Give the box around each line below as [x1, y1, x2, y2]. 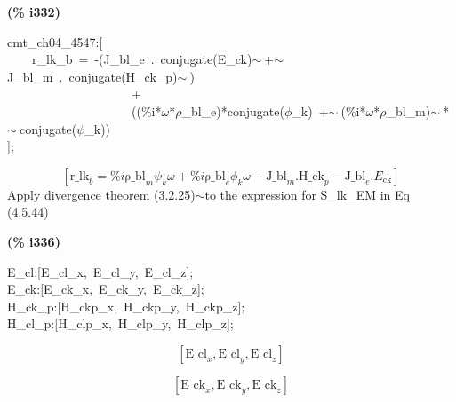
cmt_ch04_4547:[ [7, 32, 103, 51]
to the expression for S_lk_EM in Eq [204, 185, 410, 203]
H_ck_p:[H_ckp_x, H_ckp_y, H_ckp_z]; [7, 296, 245, 315]
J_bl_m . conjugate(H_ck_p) [7, 67, 178, 85]
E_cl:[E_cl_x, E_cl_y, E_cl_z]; [7, 262, 194, 280]
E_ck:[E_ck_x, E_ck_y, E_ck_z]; [7, 280, 204, 298]
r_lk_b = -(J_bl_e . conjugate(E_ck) [31, 50, 252, 68]
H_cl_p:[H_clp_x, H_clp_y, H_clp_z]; [7, 314, 234, 333]
